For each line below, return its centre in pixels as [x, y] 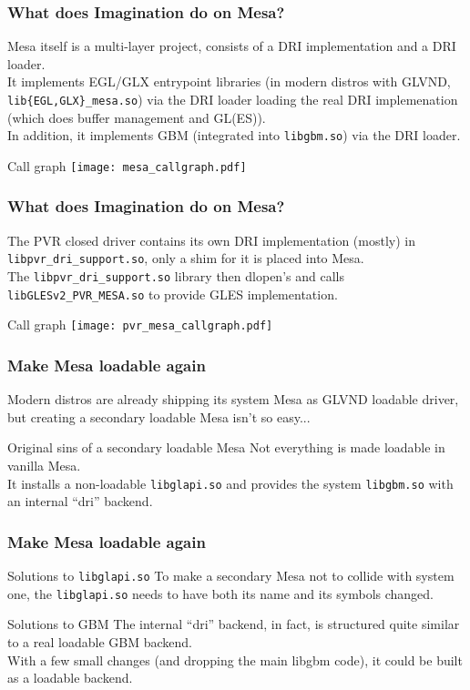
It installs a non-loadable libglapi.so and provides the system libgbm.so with [230, 483]
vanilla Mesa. [44, 465]
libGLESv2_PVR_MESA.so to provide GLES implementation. [173, 294]
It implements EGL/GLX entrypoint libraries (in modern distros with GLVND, [229, 81]
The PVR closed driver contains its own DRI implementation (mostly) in [211, 240]
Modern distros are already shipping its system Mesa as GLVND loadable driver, [233, 399]
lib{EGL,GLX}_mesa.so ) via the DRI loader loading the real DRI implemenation [233, 99]
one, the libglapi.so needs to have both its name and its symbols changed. [221, 593]
